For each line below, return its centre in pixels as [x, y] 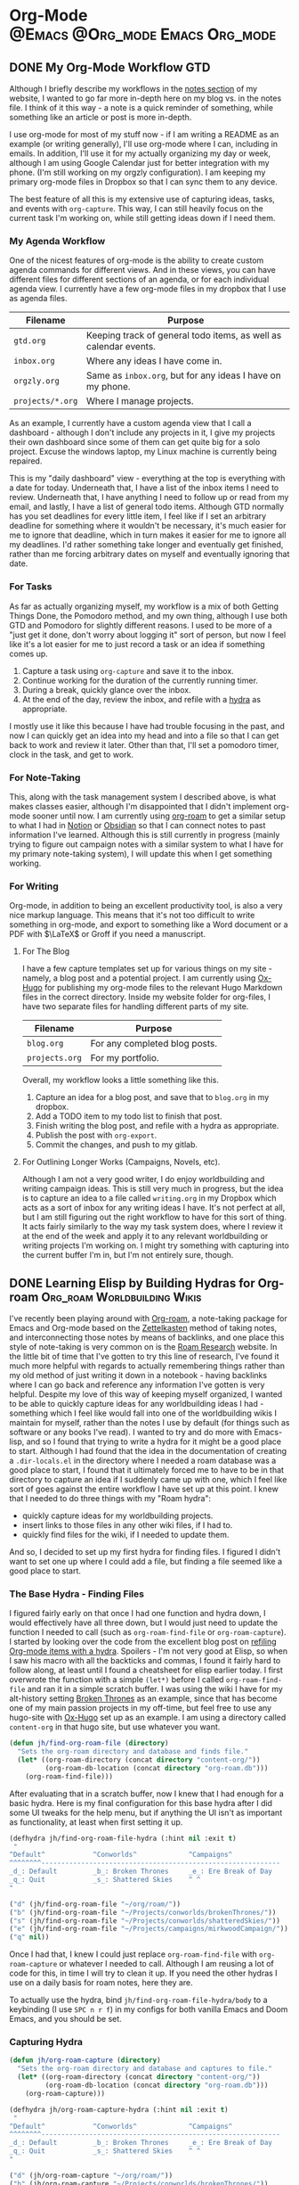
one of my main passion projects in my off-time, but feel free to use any [141, 1708]
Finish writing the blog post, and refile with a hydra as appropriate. [157, 1126]
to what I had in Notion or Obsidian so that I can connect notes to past [137, 825]
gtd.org [30, 341]
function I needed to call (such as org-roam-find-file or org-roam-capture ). [148, 1632]
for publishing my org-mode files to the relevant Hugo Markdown [163, 988]
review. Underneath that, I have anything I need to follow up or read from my [149, 497]
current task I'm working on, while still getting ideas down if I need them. [142, 218]
